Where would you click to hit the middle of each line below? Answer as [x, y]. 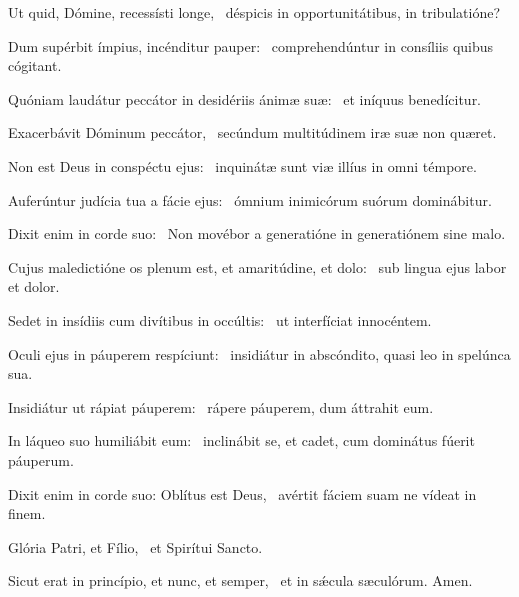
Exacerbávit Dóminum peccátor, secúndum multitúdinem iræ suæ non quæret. [252, 132]
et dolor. [34, 286]
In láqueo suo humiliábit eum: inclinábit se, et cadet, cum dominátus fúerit [241, 440]
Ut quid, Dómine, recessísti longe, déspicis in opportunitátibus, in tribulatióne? [254, 12]
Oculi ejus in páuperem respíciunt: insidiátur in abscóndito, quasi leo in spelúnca [259, 353]
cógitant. [35, 65]
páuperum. [41, 459]
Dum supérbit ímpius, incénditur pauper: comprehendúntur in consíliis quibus [251, 45]
